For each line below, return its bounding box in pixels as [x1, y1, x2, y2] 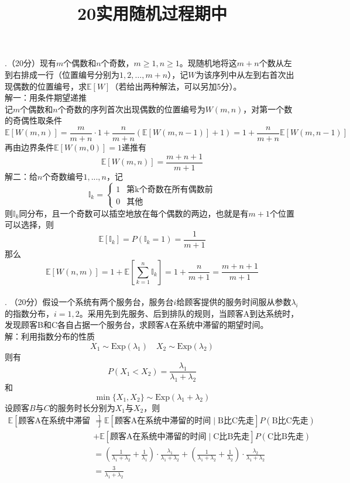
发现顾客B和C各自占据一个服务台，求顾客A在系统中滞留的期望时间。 [5, 318, 269, 331]
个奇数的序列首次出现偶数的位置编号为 [57, 102, 205, 115]
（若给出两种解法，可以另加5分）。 [110, 80, 242, 92]
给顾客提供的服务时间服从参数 [176, 296, 291, 308]
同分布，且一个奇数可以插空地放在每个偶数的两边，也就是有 [19, 207, 249, 219]
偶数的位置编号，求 [12, 80, 87, 92]
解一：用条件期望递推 [5, 91, 87, 104]
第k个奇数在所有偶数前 [126, 185, 213, 194]
